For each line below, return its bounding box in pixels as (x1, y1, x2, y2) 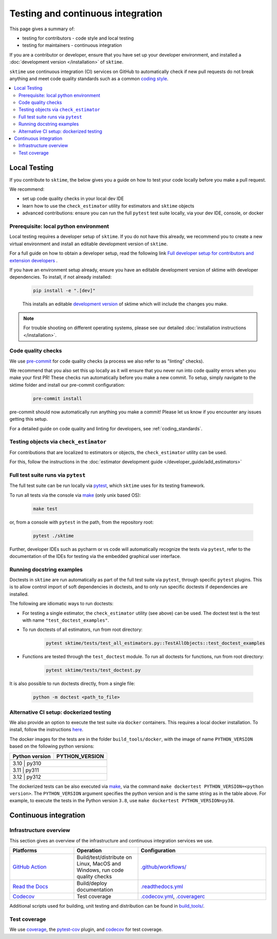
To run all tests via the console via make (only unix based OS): (9, 492, 141, 498)
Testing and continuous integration (9, 8, 163, 19)
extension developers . (9, 257, 58, 263)
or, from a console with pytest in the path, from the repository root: (9, 519, 154, 525)
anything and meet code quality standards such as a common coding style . (9, 75, 169, 82)
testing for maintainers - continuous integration (22, 42, 123, 48)
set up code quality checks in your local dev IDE (22, 195, 124, 202)
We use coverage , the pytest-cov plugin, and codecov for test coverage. (9, 926, 163, 933)
